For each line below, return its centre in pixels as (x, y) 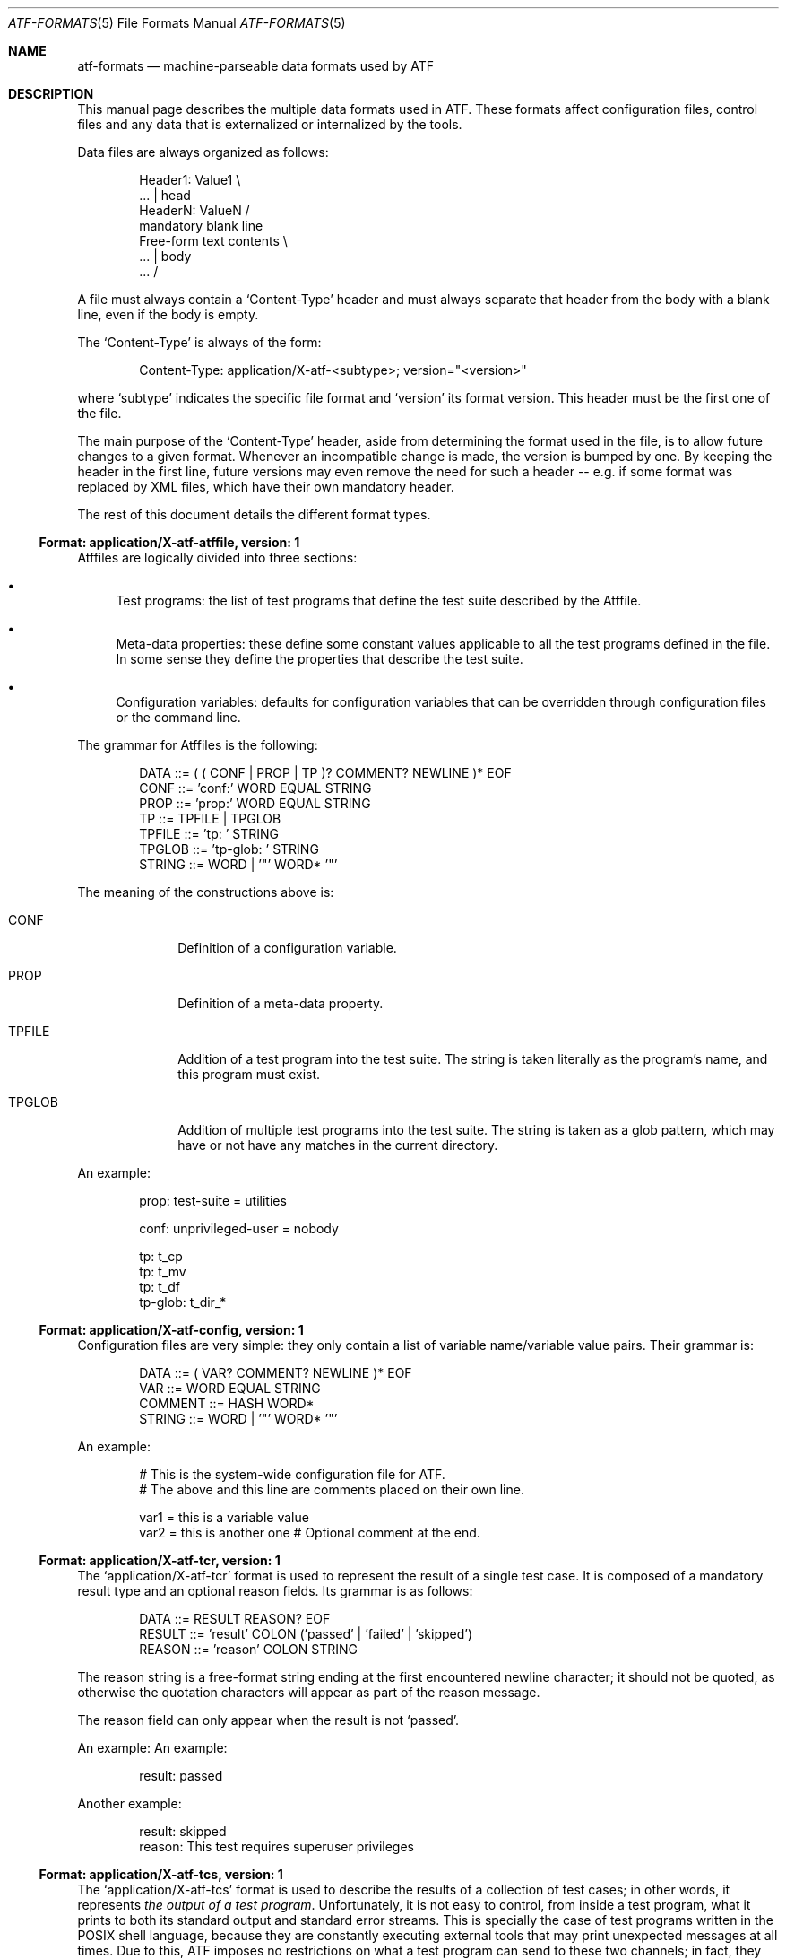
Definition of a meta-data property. (281, 1003)
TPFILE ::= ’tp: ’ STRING (209, 834)
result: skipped (183, 1831)
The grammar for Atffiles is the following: (198, 745)
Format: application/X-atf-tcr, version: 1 (160, 1560)
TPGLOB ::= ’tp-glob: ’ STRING (229, 849)
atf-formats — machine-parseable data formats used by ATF (255, 66)
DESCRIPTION (51, 94)
